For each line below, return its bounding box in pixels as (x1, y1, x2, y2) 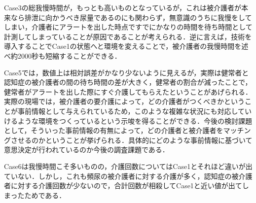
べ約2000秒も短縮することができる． (4, 50, 121, 61)
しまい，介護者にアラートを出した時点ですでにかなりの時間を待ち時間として (4, 22, 253, 32)
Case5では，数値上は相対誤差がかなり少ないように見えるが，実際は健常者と (4, 67, 249, 77)
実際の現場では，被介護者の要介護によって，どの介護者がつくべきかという (4, 96, 245, 106)
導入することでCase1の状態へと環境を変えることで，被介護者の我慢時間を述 (4, 41, 249, 51)
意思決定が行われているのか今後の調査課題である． (4, 144, 169, 155)
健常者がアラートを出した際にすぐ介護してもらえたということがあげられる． (4, 86, 253, 97)
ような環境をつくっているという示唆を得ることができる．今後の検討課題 (17, 115, 253, 126)
